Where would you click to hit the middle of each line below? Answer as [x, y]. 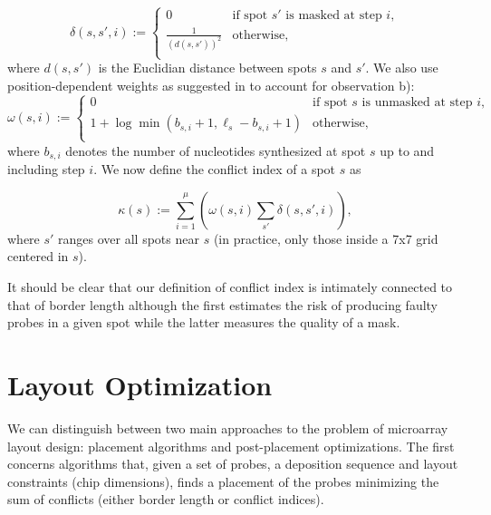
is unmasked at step [417, 103]
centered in [38, 256]
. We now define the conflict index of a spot [215, 169]
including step [46, 169]
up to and [407, 150]
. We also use [402, 67]
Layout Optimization [140, 384]
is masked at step [334, 16]
